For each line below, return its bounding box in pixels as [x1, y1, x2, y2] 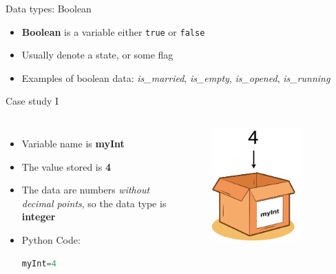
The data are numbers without [21, 182, 150, 197]
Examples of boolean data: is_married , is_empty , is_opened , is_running [21, 70, 330, 85]
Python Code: [21, 233, 81, 246]
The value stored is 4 [21, 159, 111, 173]
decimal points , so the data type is [21, 196, 167, 210]
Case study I [6, 94, 59, 108]
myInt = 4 [21, 258, 56, 268]
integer [21, 209, 56, 224]
